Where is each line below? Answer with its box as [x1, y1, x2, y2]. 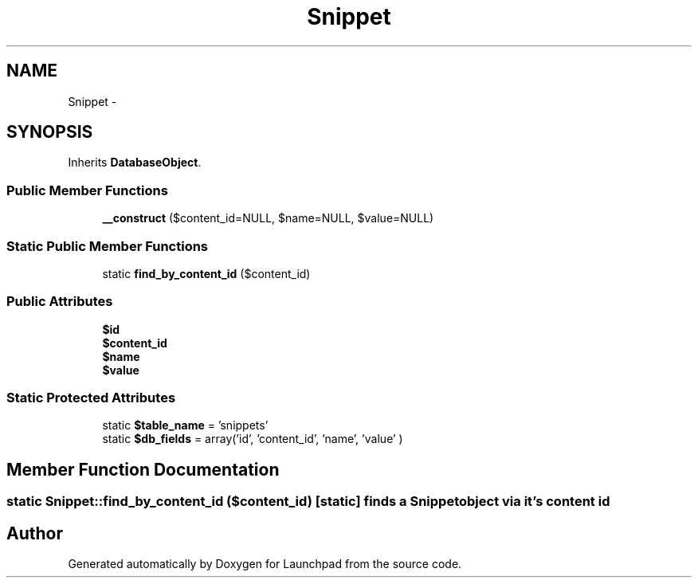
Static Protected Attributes [6, 390, 176, 406]
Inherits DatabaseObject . [68, 155, 202, 170]
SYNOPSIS [6, 122, 93, 143]
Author [6, 523, 63, 543]
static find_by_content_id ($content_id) [102, 266, 311, 280]
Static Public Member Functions [6, 237, 209, 254]
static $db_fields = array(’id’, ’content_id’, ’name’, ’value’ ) [102, 432, 403, 446]
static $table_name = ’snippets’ [102, 418, 269, 433]
